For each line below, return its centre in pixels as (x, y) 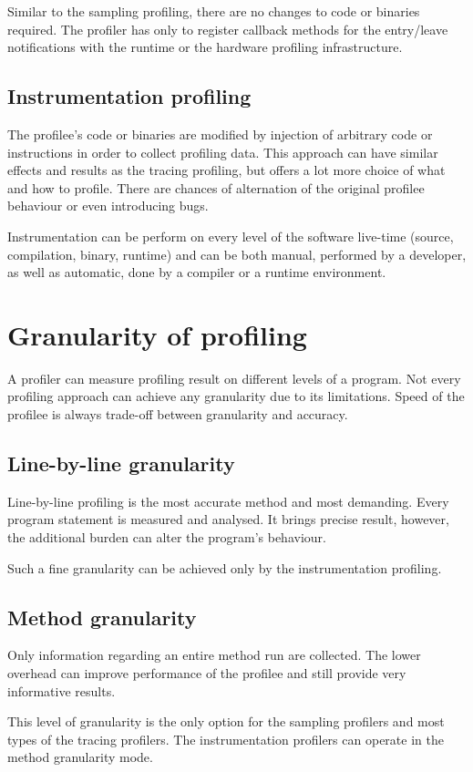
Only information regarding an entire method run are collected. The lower (214, 655)
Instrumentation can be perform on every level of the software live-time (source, (231, 236)
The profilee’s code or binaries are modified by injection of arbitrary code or (220, 134)
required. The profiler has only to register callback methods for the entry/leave (228, 29)
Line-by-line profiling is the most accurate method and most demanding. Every (228, 501)
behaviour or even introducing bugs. (108, 206)
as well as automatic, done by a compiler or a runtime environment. (197, 272)
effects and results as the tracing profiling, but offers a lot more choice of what (226, 170)
